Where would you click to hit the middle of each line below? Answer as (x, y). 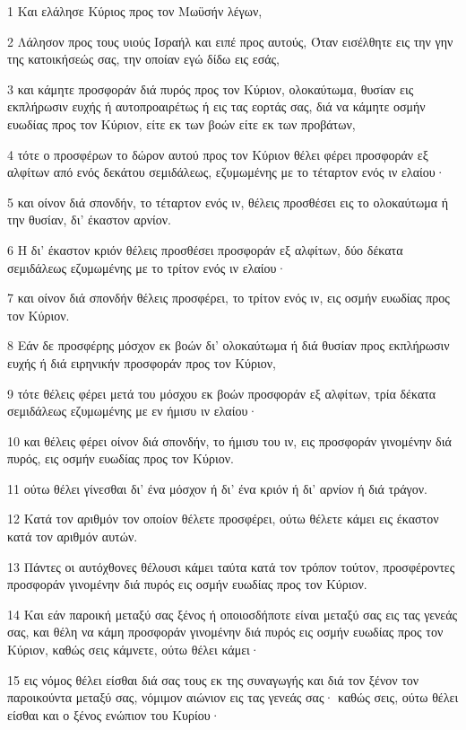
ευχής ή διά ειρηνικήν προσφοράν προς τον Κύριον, (142, 362)
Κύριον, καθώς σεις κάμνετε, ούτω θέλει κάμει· (134, 650)
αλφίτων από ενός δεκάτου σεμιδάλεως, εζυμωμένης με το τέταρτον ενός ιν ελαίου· (226, 172)
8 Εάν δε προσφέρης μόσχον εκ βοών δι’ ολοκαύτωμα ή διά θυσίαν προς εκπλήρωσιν (229, 345)
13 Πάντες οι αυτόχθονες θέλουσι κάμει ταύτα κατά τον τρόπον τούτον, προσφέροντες (231, 566)
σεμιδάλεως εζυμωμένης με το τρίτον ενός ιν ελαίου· (147, 267)
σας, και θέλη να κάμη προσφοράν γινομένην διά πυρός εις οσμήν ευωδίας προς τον (225, 632)
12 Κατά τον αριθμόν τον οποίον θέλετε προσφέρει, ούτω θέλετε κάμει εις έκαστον (223, 519)
